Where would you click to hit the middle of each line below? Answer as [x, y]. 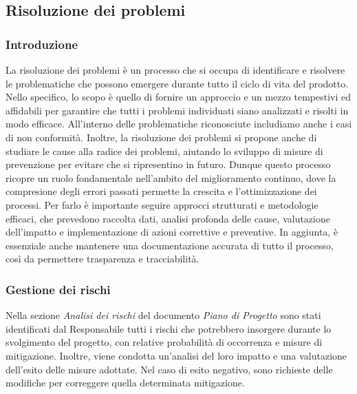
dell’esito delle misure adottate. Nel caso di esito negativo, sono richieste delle [169, 369]
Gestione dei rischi [58, 289]
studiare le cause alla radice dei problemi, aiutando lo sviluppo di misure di [164, 151]
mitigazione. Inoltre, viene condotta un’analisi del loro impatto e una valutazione [176, 355]
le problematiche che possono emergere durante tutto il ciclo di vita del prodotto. [177, 83]
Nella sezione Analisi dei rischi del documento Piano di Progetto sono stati [163, 315]
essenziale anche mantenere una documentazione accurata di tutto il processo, [170, 245]
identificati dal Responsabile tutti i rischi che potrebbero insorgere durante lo [169, 328]
